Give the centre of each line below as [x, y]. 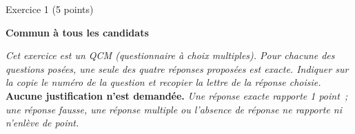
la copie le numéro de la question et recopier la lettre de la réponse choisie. [163, 82]
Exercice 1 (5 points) [50, 9]
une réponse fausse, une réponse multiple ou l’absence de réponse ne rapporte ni [174, 109]
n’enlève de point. [42, 123]
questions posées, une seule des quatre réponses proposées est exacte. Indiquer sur [177, 68]
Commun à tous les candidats [77, 32]
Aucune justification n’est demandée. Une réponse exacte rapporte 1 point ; [177, 95]
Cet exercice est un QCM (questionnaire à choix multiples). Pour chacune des [170, 55]
